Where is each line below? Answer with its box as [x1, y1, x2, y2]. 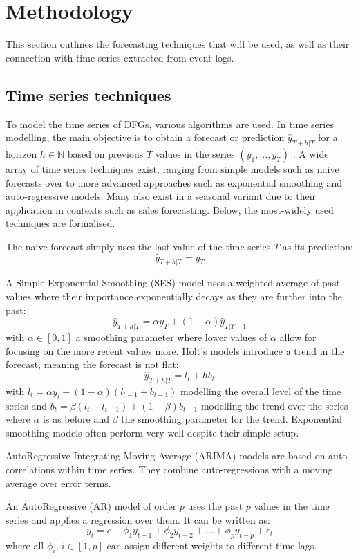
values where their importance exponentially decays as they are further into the [6, 289, 342, 304]
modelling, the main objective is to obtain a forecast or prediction [6, 130, 285, 145]
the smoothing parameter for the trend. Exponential [121, 412, 342, 426]
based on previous [67, 146, 144, 161]
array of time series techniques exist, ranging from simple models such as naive [6, 161, 339, 176]
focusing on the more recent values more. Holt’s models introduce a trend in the [6, 343, 345, 358]
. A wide [292, 146, 329, 161]
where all [6, 538, 44, 553]
